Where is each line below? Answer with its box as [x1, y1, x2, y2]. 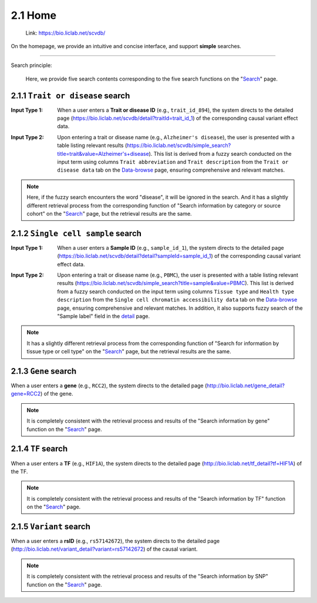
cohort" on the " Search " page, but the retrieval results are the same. [26, 210, 192, 217]
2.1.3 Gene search [11, 366, 77, 376]
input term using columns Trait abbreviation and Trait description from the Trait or [57, 158, 289, 165]
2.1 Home [11, 9, 57, 22]
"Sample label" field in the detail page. [57, 312, 150, 320]
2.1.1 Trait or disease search [11, 91, 130, 101]
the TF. [11, 468, 28, 475]
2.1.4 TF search [11, 444, 68, 454]
